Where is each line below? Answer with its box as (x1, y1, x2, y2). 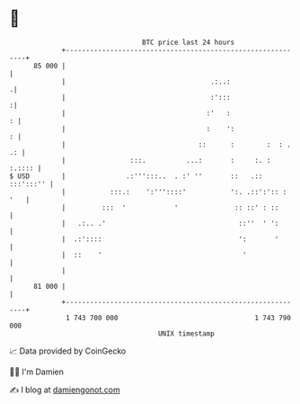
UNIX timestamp (157, 328, 216, 338)
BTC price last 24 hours (142, 38, 235, 47)
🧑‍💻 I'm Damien (9, 366, 65, 377)
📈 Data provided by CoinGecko (9, 346, 127, 356)
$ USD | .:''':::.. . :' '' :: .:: (9, 171, 263, 181)
